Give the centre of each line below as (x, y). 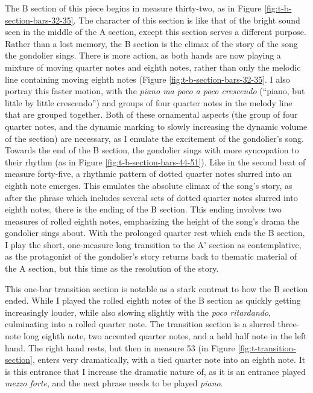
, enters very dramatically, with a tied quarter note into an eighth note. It (169, 359)
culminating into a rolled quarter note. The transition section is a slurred (140, 324)
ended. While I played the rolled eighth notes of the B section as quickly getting (153, 300)
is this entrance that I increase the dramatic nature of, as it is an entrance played (155, 371)
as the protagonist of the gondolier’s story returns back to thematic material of (151, 256)
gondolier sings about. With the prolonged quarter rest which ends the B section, (155, 233)
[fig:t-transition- (267, 347)
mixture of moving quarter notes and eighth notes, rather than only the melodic (153, 67)
